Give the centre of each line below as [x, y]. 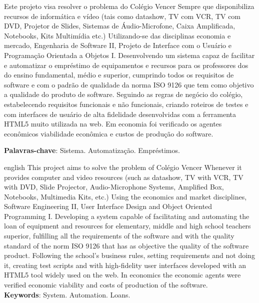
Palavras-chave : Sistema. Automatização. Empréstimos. [92, 150]
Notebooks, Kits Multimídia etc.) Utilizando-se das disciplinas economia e [117, 35]
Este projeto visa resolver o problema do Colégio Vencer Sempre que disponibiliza [129, 6]
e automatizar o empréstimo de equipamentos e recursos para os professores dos [126, 65]
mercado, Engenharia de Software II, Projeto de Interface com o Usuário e [118, 45]
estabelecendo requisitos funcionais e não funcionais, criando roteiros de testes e [126, 104]
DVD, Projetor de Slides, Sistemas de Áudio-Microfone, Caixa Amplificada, [120, 26]
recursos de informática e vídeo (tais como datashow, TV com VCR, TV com [122, 16]
